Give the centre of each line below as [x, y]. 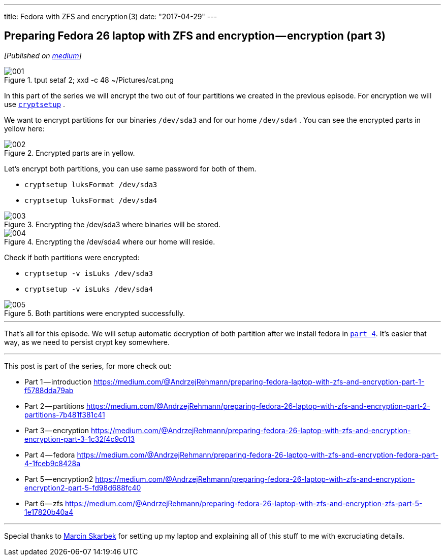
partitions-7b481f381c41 [65, 414]
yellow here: [24, 128]
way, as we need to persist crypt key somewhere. [87, 342]
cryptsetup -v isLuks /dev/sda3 [89, 273]
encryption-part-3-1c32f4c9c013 [80, 439]
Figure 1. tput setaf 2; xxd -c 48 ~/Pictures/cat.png [89, 80]
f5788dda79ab [49, 390]
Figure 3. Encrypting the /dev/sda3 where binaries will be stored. [113, 224]
